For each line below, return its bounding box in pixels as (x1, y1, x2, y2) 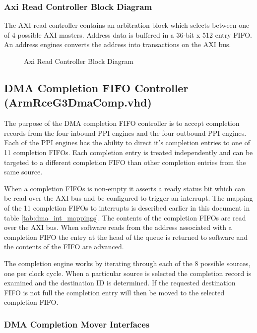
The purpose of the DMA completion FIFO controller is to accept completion (4, 118, 240, 128)
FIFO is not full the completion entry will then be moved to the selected (4, 287, 225, 297)
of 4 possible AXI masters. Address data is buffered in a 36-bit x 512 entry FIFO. (4, 29, 252, 40)
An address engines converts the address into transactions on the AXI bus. (4, 39, 231, 50)
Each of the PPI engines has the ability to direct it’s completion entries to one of (4, 137, 251, 148)
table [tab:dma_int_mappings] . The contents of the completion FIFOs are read (4, 212, 246, 222)
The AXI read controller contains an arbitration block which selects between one (4, 20, 250, 30)
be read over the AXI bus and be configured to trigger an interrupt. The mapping (4, 193, 253, 203)
